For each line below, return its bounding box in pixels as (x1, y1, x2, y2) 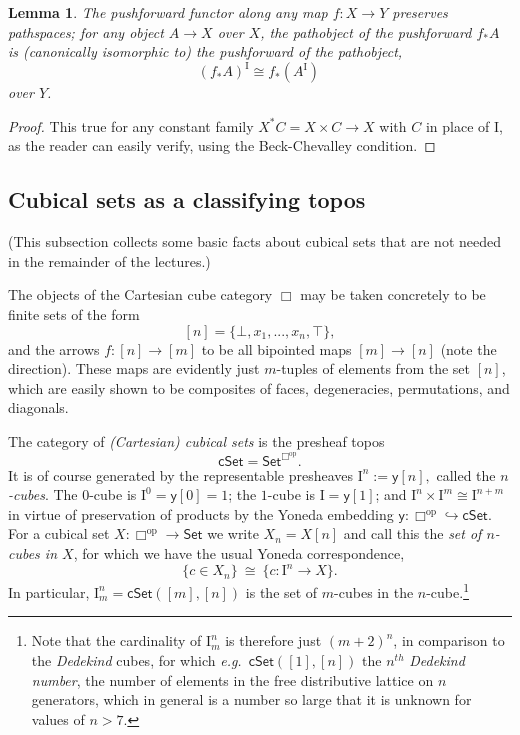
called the (436, 464, 496, 485)
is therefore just (225, 630, 322, 651)
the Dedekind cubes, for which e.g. (31, 649, 242, 670)
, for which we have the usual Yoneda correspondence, (73, 543, 405, 564)
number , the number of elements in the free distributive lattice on (31, 669, 434, 690)
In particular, (8, 581, 90, 602)
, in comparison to (393, 630, 505, 651)
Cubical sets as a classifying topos (8, 184, 366, 215)
